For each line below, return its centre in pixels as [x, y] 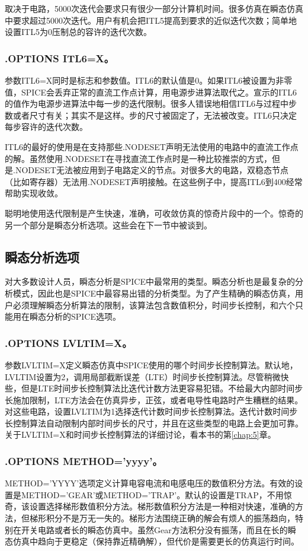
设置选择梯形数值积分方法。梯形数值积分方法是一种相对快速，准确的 [162, 506]
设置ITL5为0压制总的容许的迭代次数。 [78, 32]
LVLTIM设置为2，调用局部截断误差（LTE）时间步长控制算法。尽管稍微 [143, 376]
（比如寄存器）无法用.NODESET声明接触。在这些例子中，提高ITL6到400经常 [154, 181]
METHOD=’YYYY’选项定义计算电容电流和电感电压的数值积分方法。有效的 [150, 483]
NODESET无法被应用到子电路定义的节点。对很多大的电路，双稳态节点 [152, 170]
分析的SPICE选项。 [84, 316]
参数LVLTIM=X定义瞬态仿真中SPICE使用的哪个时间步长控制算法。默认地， [151, 364]
